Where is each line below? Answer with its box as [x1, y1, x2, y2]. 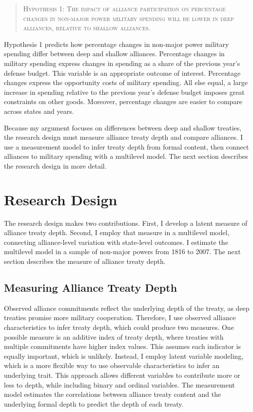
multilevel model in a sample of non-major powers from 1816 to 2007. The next [4, 246, 241, 257]
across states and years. [4, 106, 74, 116]
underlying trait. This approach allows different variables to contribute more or [4, 369, 240, 380]
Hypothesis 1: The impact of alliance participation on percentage [23, 3, 226, 13]
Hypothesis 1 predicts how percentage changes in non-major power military [4, 39, 229, 49]
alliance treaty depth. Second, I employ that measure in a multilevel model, [4, 227, 230, 238]
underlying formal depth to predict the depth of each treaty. [4, 398, 184, 409]
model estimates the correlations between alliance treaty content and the [4, 389, 221, 399]
